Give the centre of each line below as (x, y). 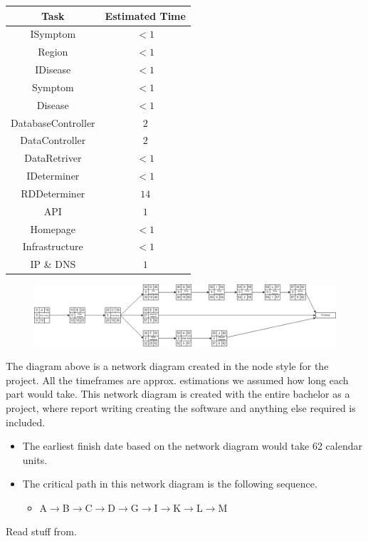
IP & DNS (53, 264)
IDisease (53, 69)
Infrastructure (53, 246)
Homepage (53, 228)
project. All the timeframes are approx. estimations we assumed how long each (177, 380)
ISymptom (53, 34)
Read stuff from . (41, 531)
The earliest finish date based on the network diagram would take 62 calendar (192, 446)
